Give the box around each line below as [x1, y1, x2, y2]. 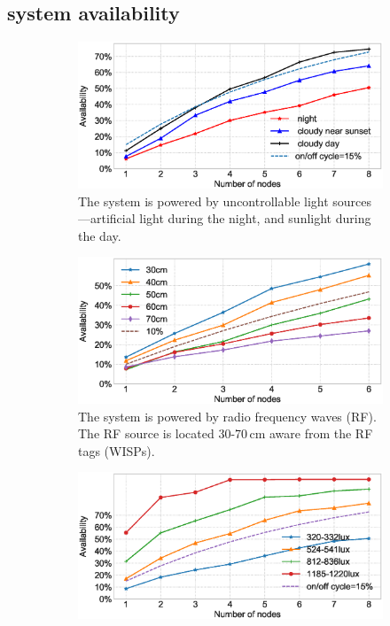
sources [332, 191, 372, 210]
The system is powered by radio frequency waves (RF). [78, 406, 377, 425]
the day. [78, 226, 121, 244]
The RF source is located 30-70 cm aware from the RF [78, 424, 373, 443]
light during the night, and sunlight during [139, 209, 371, 228]
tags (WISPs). [78, 441, 155, 460]
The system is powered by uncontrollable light [78, 191, 329, 210]
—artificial [78, 209, 136, 228]
